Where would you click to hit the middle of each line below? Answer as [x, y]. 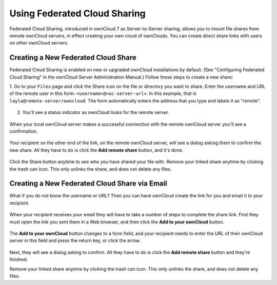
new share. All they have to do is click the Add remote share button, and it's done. [96, 150]
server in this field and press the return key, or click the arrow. [75, 240]
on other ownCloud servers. [39, 43]
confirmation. [24, 131]
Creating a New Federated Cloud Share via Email [88, 184]
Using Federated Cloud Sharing [77, 13]
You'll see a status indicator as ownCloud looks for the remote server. [96, 112]
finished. [19, 259]
